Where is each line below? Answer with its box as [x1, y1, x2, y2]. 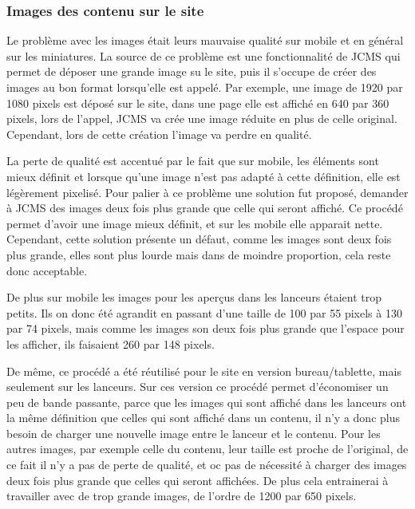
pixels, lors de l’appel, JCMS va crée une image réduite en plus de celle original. [6, 110, 397, 127]
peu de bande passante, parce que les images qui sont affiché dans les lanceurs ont [6, 393, 407, 410]
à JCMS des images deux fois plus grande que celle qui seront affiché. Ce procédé [6, 199, 403, 216]
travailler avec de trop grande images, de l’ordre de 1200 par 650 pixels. [6, 487, 357, 504]
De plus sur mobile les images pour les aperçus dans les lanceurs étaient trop [6, 289, 382, 306]
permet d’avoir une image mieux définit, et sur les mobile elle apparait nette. [6, 215, 383, 231]
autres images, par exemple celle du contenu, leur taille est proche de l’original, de [6, 440, 409, 457]
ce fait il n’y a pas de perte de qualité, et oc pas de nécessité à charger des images [6, 456, 407, 473]
